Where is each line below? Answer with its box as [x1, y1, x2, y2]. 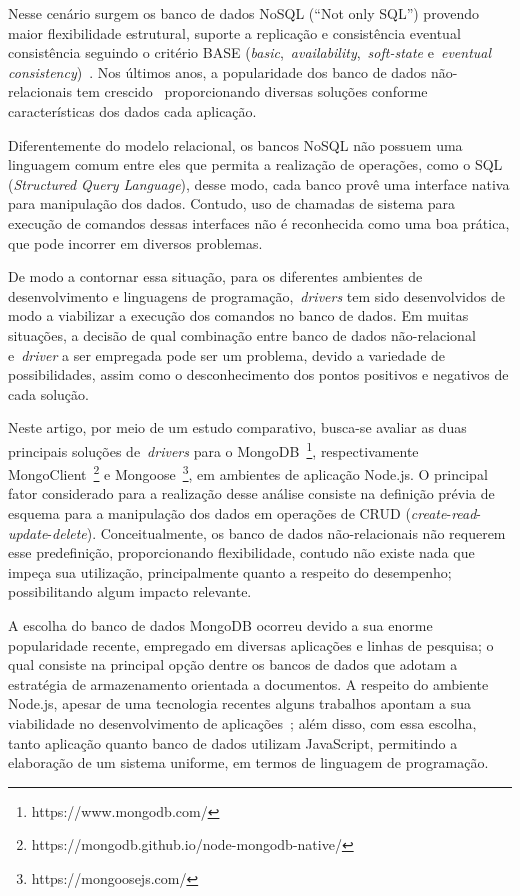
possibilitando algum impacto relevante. [8, 581, 252, 602]
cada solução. [8, 383, 89, 404]
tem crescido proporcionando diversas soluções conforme [76, 81, 428, 102]
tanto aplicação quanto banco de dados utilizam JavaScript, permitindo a [8, 732, 458, 753]
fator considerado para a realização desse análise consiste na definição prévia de [8, 483, 495, 504]
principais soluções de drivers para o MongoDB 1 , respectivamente [8, 437, 419, 461]
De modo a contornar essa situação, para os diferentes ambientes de [8, 266, 423, 287]
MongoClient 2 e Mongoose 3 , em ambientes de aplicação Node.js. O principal [8, 461, 488, 484]
